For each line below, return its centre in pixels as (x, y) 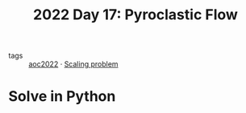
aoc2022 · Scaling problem (73, 64)
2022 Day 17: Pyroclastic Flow (136, 15)
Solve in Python (62, 97)
